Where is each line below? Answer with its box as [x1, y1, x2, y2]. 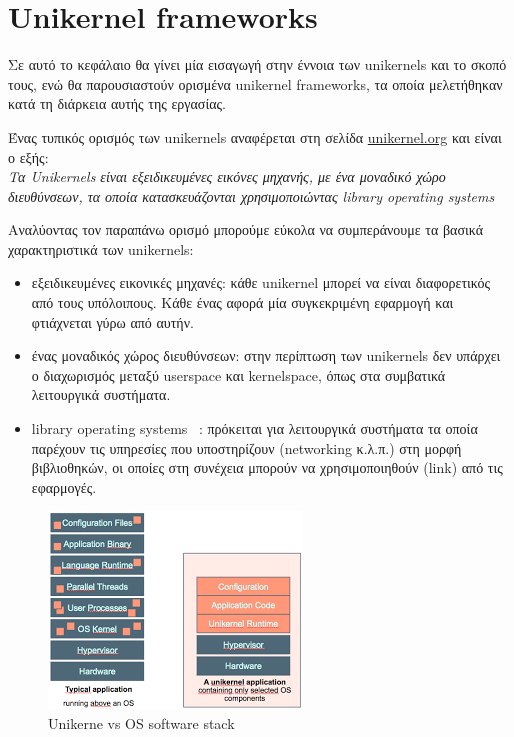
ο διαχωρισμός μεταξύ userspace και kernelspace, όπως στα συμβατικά [31, 364, 446, 385]
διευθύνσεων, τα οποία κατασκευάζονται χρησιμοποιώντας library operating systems [8, 185, 495, 206]
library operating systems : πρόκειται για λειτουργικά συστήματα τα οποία [31, 418, 478, 439]
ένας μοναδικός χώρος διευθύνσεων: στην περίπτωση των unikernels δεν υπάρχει [31, 345, 501, 366]
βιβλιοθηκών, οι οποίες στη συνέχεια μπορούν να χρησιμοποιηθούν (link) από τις [31, 457, 503, 478]
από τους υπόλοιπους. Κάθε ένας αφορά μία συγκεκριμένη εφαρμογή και [31, 292, 454, 313]
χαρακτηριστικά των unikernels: [8, 238, 194, 259]
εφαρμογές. [31, 476, 97, 497]
